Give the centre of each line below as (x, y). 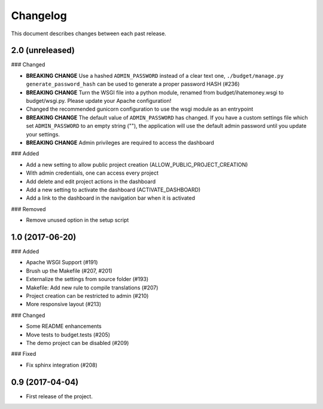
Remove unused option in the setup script (77, 220)
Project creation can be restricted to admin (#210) (87, 295)
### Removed (28, 209)
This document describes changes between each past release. (89, 33)
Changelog (39, 16)
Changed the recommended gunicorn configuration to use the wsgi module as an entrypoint (140, 109)
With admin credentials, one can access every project (92, 173)
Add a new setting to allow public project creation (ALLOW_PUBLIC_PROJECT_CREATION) (137, 164)
